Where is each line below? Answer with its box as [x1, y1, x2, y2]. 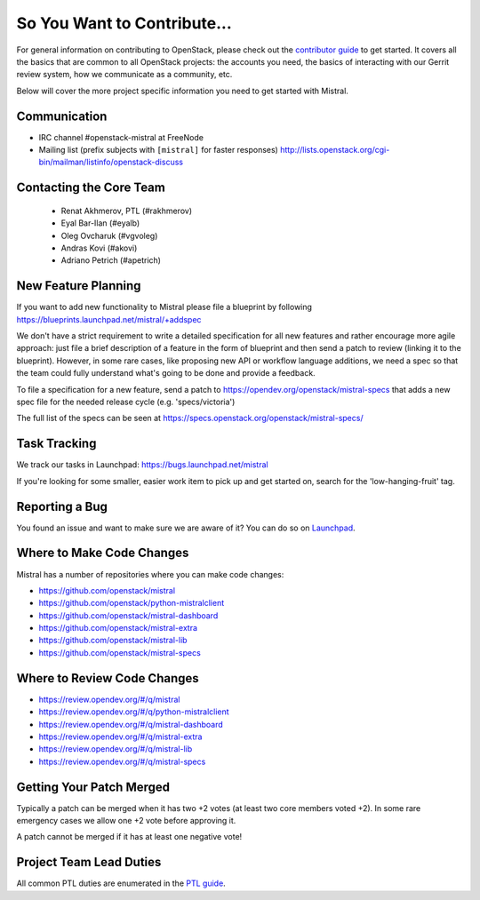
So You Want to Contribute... [16, 13, 233, 33]
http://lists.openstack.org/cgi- [280, 145, 390, 155]
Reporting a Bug [16, 498, 108, 514]
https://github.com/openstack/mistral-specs [38, 647, 202, 657]
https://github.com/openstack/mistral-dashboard [38, 609, 219, 621]
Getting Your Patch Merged [16, 779, 171, 794]
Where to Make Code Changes [16, 546, 189, 561]
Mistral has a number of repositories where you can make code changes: [16, 569, 284, 579]
